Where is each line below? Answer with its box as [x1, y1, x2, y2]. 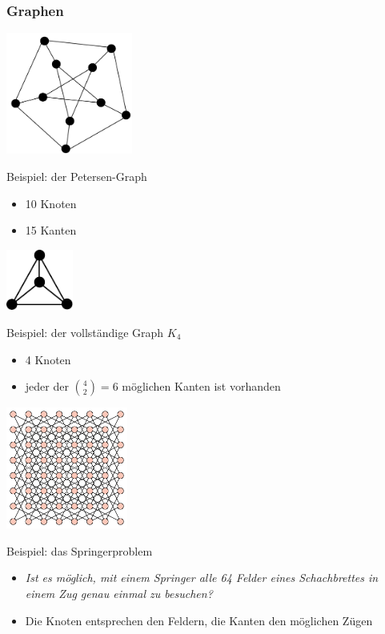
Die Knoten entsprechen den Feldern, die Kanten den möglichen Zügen [25, 612, 373, 628]
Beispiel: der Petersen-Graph [6, 167, 147, 184]
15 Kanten [25, 222, 77, 239]
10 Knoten [25, 195, 77, 211]
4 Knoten [25, 351, 71, 367]
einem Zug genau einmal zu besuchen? [25, 585, 213, 602]
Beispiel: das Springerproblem [6, 542, 153, 559]
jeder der [25, 378, 69, 395]
